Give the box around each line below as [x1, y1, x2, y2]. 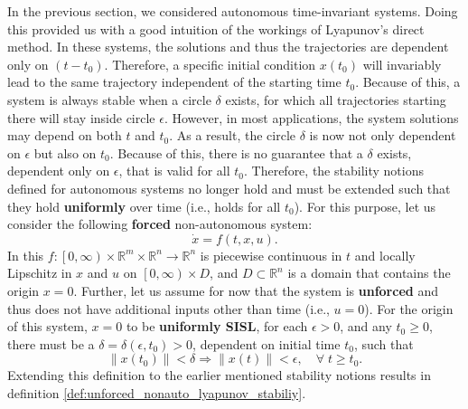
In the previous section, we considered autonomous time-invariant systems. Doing [7, 2, 458, 20]
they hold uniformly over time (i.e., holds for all [7, 196, 281, 215]
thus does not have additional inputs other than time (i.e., [7, 299, 330, 318]
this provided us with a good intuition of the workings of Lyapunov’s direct [7, 19, 425, 38]
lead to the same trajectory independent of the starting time [7, 72, 342, 91]
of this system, [7, 317, 88, 336]
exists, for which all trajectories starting [225, 90, 446, 109]
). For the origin [364, 299, 454, 318]
